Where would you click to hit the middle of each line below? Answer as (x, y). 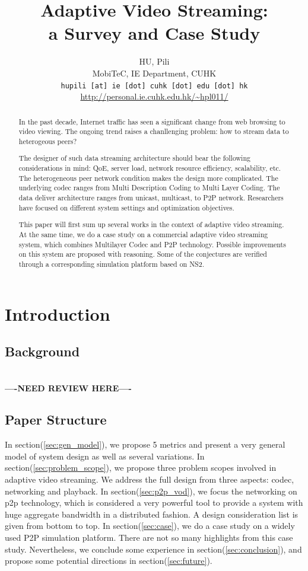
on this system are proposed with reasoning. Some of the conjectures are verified (143, 254)
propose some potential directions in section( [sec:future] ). (109, 561)
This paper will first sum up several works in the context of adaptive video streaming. (151, 224)
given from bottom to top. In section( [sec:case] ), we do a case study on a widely (150, 526)
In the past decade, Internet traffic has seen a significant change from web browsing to (152, 121)
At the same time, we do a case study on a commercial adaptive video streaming (143, 234)
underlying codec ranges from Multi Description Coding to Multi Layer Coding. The (149, 188)
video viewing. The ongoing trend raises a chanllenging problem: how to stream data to (154, 131)
